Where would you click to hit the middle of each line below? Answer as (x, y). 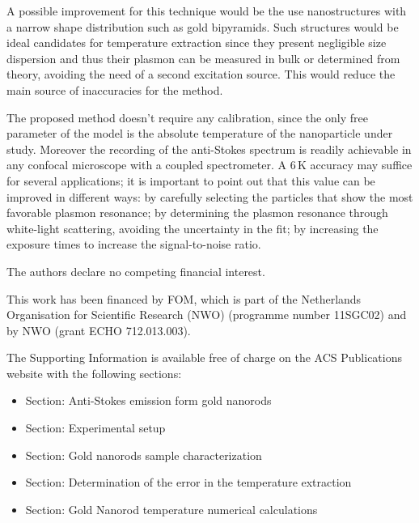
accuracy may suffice (361, 165)
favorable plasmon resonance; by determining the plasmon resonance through (197, 213)
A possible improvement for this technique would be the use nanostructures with (207, 11)
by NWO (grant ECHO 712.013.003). (99, 330)
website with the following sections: (94, 373)
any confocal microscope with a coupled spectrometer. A (146, 165)
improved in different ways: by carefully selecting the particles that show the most (210, 196)
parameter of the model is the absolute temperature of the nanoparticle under (200, 133)
